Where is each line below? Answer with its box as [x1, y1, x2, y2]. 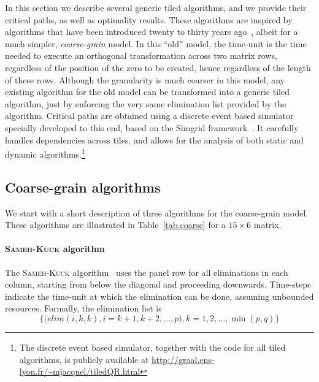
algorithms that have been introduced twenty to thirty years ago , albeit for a [5, 25, 298, 38]
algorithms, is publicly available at [19, 353, 149, 365]
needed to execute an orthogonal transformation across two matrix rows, [5, 49, 277, 62]
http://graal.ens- [152, 353, 215, 365]
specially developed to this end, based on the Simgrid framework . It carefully [5, 121, 299, 134]
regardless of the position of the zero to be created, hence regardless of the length [5, 61, 311, 74]
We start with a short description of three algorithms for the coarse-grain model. [5, 206, 309, 219]
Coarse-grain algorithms [5, 177, 161, 196]
